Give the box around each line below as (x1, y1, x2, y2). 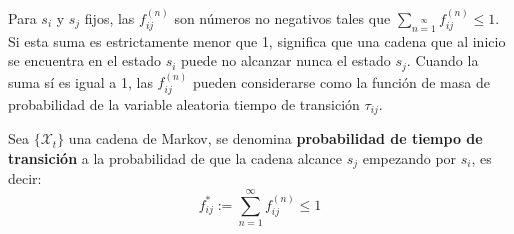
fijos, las (84, 7, 135, 28)
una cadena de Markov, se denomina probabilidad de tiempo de (68, 128, 483, 149)
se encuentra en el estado (8, 50, 161, 71)
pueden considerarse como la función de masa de (192, 71, 490, 92)
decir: (8, 168, 42, 189)
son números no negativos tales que (174, 7, 391, 28)
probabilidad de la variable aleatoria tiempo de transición (8, 93, 360, 114)
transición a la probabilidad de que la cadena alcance (8, 147, 342, 168)
